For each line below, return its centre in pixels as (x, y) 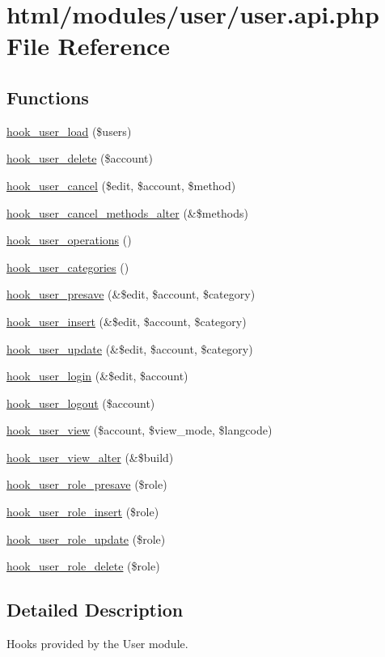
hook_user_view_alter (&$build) (90, 457)
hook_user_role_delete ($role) (83, 566)
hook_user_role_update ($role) (86, 538)
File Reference (89, 46)
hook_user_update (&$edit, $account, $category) (130, 348)
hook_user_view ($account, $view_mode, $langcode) (140, 430)
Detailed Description (95, 610)
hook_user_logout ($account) (81, 403)
